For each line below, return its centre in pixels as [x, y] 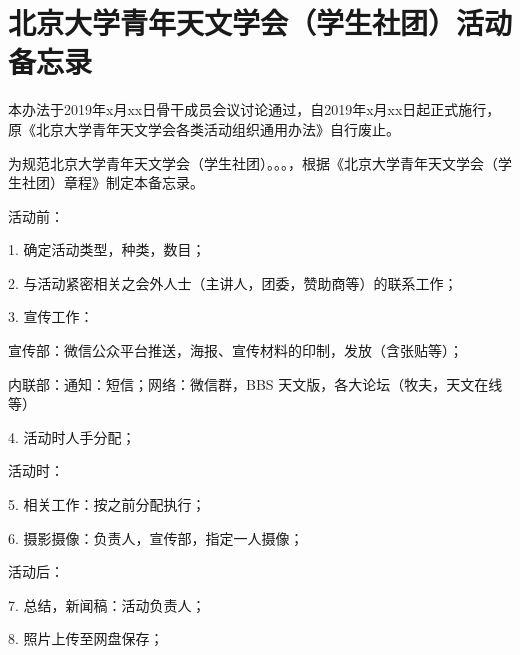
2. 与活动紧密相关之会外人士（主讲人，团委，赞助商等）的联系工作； [233, 282]
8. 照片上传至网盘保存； [86, 638]
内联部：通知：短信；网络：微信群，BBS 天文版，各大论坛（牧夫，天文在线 [255, 383]
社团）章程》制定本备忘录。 [112, 182]
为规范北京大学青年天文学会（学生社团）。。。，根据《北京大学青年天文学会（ [253, 162]
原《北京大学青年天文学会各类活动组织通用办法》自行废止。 [204, 128]
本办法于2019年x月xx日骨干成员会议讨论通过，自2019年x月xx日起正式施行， [254, 109]
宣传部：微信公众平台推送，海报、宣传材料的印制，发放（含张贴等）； [235, 350]
